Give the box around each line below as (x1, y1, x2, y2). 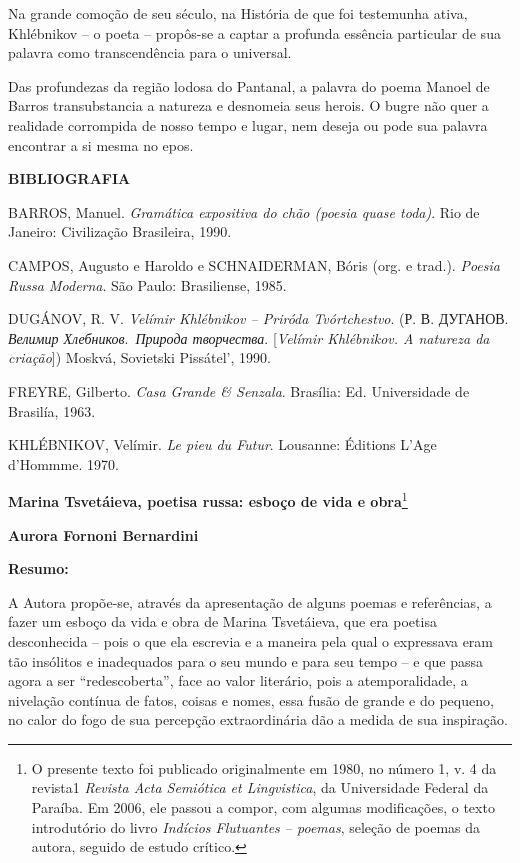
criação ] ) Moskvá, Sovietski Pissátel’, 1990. (8, 347, 271, 368)
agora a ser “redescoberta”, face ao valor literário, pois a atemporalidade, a (8, 670, 468, 691)
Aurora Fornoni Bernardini (8, 524, 199, 545)
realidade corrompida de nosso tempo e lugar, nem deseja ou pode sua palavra (8, 114, 488, 135)
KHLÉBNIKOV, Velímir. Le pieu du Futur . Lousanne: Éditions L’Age (8, 434, 437, 455)
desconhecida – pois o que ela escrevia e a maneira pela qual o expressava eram (8, 630, 494, 651)
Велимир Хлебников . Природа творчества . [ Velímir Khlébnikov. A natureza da (8, 327, 490, 348)
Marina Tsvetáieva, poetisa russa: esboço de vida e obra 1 (8, 488, 408, 511)
